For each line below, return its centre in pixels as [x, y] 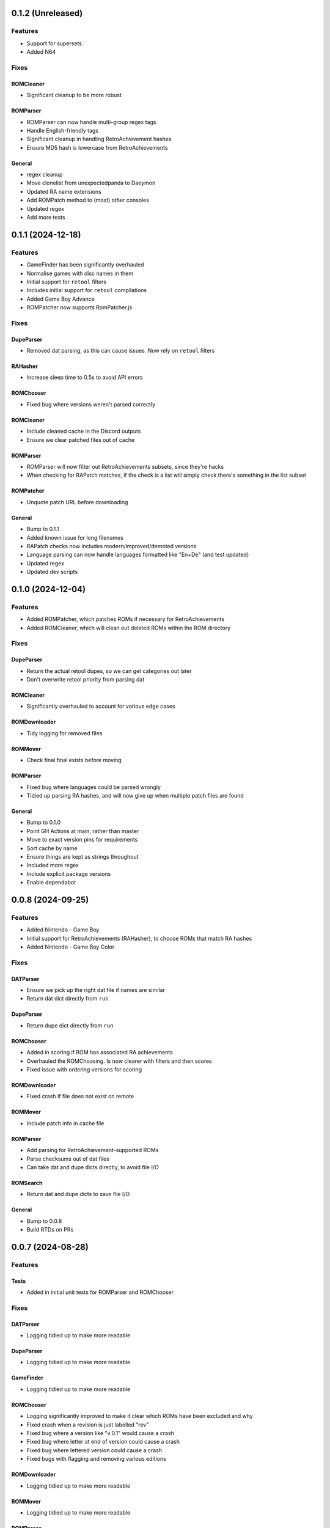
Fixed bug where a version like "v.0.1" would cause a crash [100, 1433]
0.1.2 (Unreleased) [47, 13]
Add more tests [46, 218]
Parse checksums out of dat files [68, 1159]
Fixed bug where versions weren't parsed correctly [91, 404]
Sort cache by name [52, 848]
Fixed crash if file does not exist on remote [80, 1096]
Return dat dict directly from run [68, 999]
